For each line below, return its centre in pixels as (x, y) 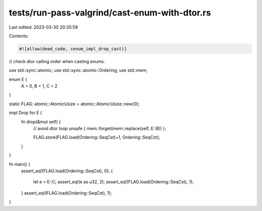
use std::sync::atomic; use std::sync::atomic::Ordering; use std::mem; (78, 70)
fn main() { (20, 164)
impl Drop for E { (25, 113)
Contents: (19, 36)
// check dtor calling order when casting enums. (57, 61)
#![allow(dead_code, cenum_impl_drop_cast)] (73, 49)
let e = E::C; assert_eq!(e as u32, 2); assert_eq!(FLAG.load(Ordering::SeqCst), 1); (114, 182)
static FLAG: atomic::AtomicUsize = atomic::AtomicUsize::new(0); (74, 104)
